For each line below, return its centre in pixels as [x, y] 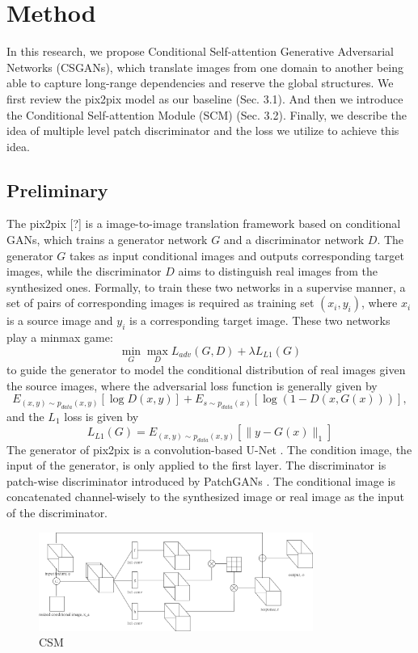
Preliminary [57, 190]
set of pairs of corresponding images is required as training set [160, 303]
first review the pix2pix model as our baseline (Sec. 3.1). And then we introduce [205, 98]
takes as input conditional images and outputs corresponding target [236, 255]
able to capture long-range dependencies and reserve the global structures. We [200, 83]
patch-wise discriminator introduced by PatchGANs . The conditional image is [201, 480]
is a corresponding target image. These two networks [260, 320]
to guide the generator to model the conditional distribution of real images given [206, 370]
